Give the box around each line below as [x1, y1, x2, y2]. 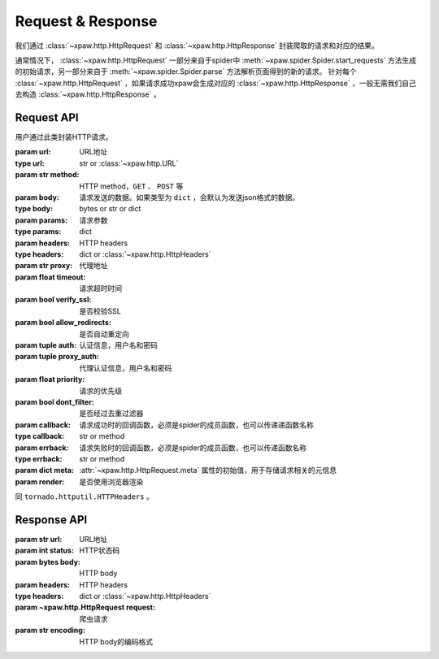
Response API [15, 513, 88, 527]
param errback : [15, 443, 69, 453]
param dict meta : [15, 466, 75, 475]
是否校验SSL [79, 306, 121, 316]
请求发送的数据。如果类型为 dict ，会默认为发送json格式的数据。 [79, 192, 300, 202]
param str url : [15, 535, 63, 544]
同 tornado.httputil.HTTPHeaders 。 [15, 492, 154, 501]
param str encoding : [15, 626, 85, 635]
